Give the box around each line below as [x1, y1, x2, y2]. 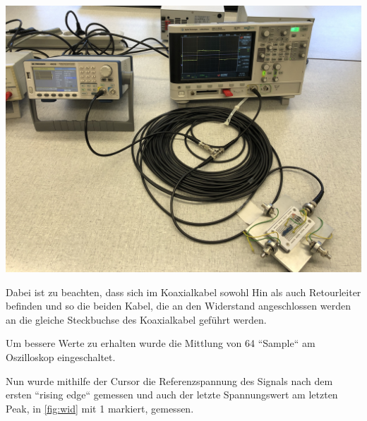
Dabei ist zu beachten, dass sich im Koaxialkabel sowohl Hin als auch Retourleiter [6, 284, 361, 299]
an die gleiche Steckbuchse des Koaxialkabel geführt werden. [6, 312, 267, 327]
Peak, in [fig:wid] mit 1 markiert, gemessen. [6, 401, 194, 415]
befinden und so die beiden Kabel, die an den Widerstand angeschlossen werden [6, 298, 351, 313]
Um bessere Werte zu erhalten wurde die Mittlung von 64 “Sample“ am [6, 336, 315, 350]
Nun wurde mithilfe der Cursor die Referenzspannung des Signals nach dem [6, 373, 333, 388]
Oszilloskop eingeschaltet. [6, 349, 116, 364]
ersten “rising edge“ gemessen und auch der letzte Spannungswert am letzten [6, 387, 338, 402]
